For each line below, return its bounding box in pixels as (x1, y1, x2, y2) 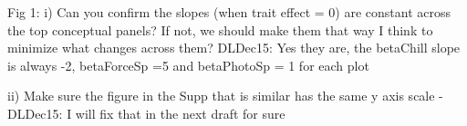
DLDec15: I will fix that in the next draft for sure (7, 103, 285, 122)
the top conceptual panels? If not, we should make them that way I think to (7, 20, 433, 39)
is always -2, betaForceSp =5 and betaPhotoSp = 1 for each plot (7, 55, 369, 74)
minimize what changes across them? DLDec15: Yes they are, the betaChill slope (7, 38, 461, 57)
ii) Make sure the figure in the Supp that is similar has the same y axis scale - (7, 86, 443, 105)
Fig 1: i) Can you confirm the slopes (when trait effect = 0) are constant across (7, 3, 451, 21)
